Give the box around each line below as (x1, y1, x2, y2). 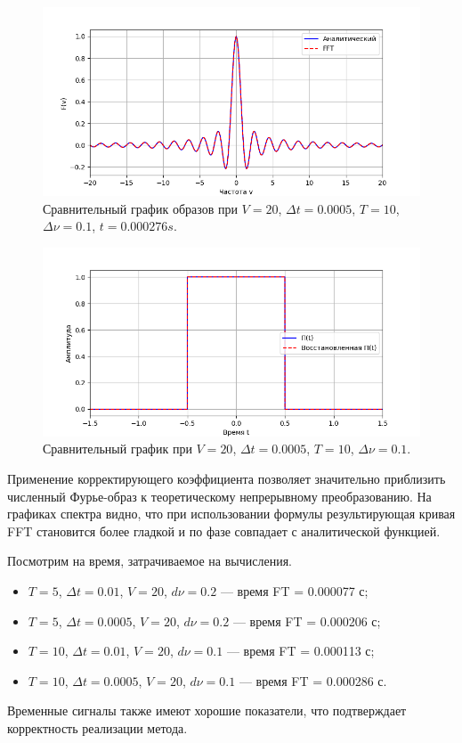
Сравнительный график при (43, 439, 192, 458)
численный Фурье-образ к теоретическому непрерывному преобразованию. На (7, 486, 432, 505)
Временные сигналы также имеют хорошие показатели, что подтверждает (7, 701, 407, 720)
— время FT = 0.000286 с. (239, 671, 387, 690)
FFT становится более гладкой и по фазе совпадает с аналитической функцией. (7, 521, 441, 540)
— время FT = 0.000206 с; (232, 611, 381, 630)
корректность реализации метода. (7, 718, 188, 737)
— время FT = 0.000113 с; (226, 641, 375, 660)
